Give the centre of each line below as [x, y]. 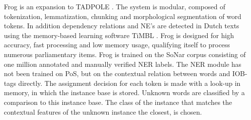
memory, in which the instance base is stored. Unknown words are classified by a [125, 92]
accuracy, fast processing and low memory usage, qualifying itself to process [117, 45]
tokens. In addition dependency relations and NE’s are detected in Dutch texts [122, 26]
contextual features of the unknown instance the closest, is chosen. [103, 111]
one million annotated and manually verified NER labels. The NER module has [123, 64]
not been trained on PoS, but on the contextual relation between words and [117, 73]
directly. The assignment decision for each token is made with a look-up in [129, 83]
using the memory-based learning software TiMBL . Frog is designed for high [119, 35]
